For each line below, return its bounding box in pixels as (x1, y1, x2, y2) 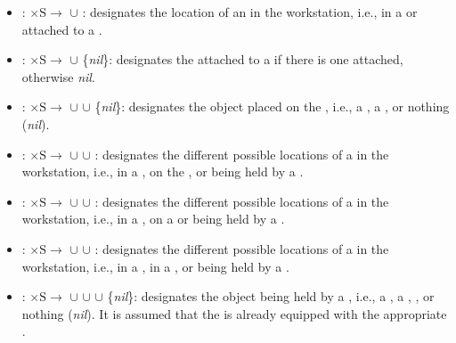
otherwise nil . (21, 67, 95, 86)
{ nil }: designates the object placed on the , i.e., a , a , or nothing (94, 97, 450, 116)
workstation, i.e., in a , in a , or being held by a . (21, 257, 289, 275)
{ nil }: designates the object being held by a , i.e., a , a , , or (107, 287, 435, 306)
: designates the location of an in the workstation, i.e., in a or (82, 3, 418, 20)
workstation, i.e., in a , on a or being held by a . (21, 209, 285, 228)
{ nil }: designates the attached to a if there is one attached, (82, 50, 403, 69)
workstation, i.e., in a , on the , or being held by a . (21, 162, 304, 181)
